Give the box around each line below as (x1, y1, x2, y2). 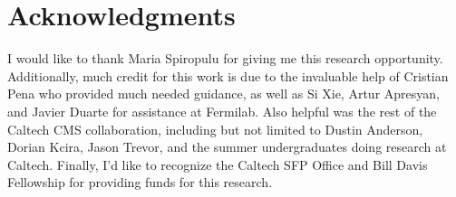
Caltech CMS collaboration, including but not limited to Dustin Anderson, (7, 119, 423, 138)
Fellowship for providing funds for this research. (7, 173, 273, 192)
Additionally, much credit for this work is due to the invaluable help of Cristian (7, 66, 449, 85)
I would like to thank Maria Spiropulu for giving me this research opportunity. (7, 49, 443, 68)
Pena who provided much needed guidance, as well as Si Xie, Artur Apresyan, (7, 84, 440, 103)
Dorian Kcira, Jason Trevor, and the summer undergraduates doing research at (7, 137, 447, 156)
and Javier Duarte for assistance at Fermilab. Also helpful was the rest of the (7, 101, 437, 120)
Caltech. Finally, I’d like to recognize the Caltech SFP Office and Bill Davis (7, 155, 428, 174)
